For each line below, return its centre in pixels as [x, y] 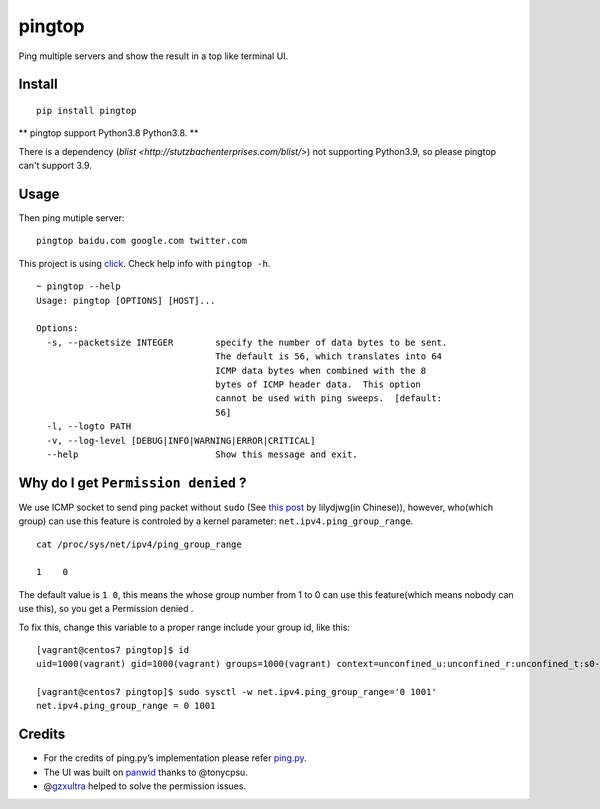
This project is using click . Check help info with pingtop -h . [144, 263]
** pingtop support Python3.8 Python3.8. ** [108, 133]
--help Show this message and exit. [202, 454]
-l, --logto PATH [89, 426]
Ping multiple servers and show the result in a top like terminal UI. [153, 56]
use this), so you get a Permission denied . [106, 609]
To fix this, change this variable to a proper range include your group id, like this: [184, 627]
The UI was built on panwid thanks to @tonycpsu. [146, 772]
